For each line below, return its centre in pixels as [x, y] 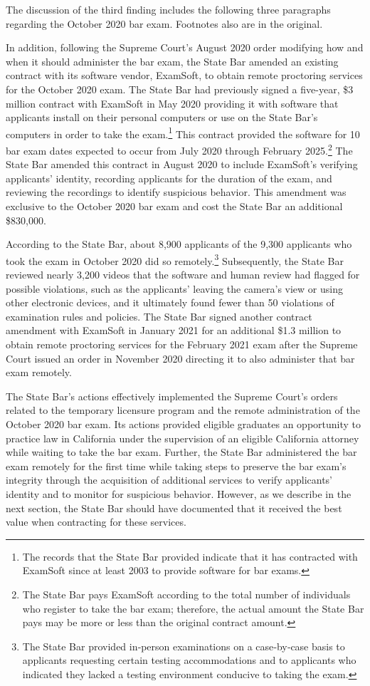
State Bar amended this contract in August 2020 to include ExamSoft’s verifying [182, 164]
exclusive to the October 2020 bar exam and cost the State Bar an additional [174, 206]
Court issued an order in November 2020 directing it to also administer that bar [180, 358]
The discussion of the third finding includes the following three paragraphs [168, 9]
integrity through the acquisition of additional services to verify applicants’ [169, 480]
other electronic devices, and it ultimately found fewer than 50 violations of [170, 302]
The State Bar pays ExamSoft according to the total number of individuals [186, 594]
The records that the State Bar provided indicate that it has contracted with [190, 556]
